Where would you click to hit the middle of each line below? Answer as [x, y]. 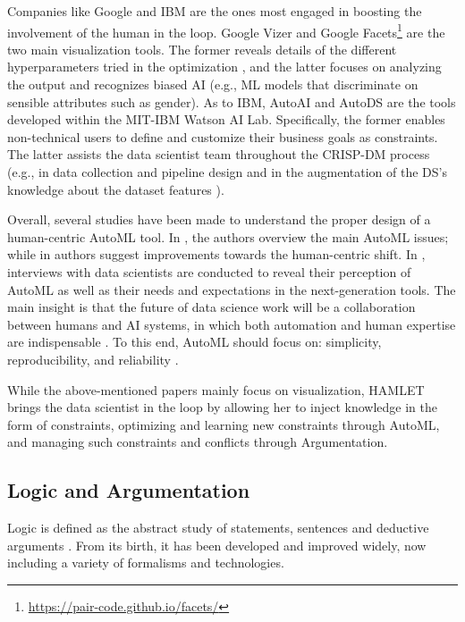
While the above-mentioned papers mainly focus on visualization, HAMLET [216, 389]
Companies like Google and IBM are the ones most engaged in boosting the [215, 11]
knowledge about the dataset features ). [116, 189]
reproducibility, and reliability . [93, 359]
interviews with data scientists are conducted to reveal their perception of [209, 271]
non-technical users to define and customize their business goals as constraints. [223, 136]
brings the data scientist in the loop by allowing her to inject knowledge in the [222, 407]
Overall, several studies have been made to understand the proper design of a [219, 219]
